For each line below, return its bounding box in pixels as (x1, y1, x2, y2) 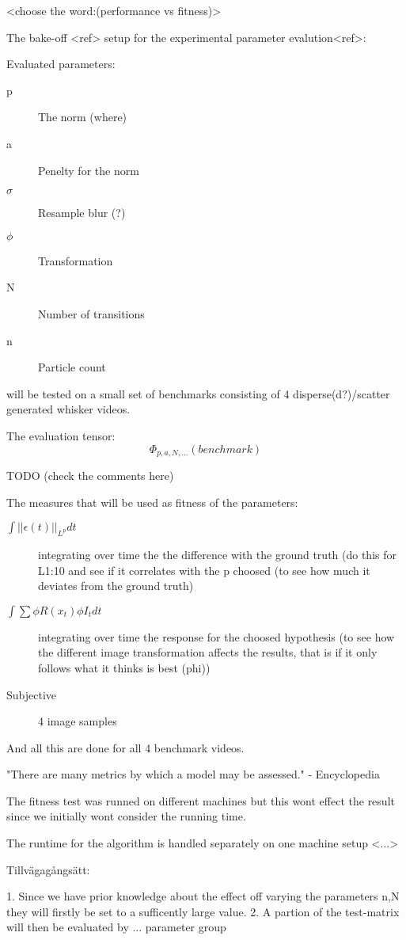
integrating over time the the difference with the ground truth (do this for (38, 546, 397, 562)
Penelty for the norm (38, 162, 139, 178)
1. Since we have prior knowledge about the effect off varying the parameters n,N (6, 888, 400, 904)
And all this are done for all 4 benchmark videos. (6, 739, 245, 755)
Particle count (38, 359, 106, 375)
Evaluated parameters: (6, 55, 116, 72)
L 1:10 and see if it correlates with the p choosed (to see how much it (38, 561, 370, 578)
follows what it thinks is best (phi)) (38, 659, 211, 676)
